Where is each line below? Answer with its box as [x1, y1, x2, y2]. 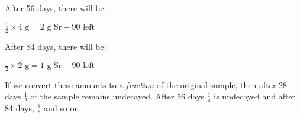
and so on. [44, 102, 82, 114]
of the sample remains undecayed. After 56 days [30, 90, 205, 102]
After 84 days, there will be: [5, 40, 107, 52]
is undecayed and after [214, 90, 296, 102]
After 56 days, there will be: [5, 2, 107, 14]
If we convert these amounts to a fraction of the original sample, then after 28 [5, 78, 288, 91]
